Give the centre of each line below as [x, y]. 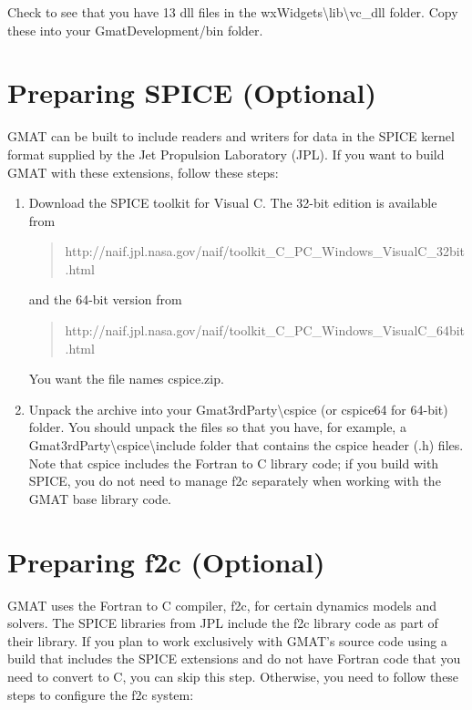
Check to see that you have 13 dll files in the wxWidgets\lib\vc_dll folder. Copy [233, 12]
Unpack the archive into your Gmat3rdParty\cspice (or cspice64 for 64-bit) [238, 409]
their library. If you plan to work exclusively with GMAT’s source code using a [227, 640]
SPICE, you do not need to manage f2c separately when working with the [235, 481]
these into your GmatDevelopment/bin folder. [135, 30]
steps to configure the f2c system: [101, 694]
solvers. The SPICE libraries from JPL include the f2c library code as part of [223, 623]
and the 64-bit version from [105, 299]
